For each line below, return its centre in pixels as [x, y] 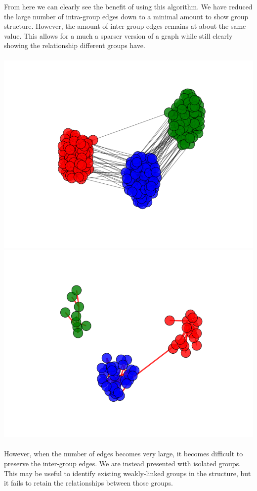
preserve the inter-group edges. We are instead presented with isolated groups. [123, 463]
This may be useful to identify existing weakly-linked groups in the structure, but [128, 473]
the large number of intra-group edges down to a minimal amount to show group [126, 16]
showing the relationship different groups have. [75, 45]
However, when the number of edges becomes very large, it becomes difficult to [124, 454]
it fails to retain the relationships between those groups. [88, 483]
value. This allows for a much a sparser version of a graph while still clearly [118, 35]
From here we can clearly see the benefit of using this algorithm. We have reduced [128, 6]
